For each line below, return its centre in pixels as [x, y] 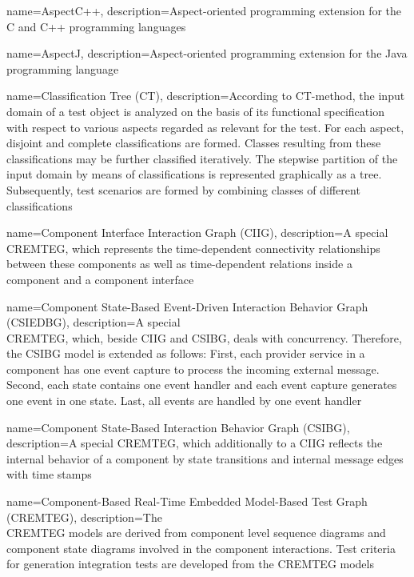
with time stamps [49, 474]
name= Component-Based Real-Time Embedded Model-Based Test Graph [187, 501]
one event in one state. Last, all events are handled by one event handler [184, 401]
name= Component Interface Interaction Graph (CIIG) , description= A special [197, 232]
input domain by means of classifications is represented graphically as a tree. [194, 174]
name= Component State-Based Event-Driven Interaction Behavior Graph [187, 306]
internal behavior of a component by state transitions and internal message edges [205, 458]
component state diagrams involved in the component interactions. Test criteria [201, 548]
